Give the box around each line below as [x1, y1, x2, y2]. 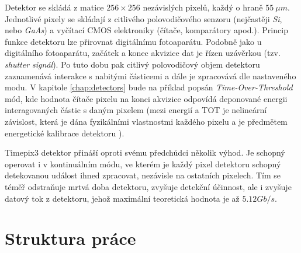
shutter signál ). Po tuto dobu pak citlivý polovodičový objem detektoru [5, 58, 260, 70]
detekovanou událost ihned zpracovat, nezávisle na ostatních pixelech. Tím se [5, 169, 281, 181]
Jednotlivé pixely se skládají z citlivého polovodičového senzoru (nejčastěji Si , [5, 12, 282, 24]
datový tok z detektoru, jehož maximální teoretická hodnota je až [5, 192, 240, 204]
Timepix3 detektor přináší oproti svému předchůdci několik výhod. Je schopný [5, 146, 285, 159]
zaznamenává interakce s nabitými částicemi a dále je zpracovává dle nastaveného [5, 69, 296, 82]
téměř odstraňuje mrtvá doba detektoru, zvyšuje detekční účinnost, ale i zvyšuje [5, 180, 292, 192]
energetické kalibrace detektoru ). [5, 126, 124, 139]
